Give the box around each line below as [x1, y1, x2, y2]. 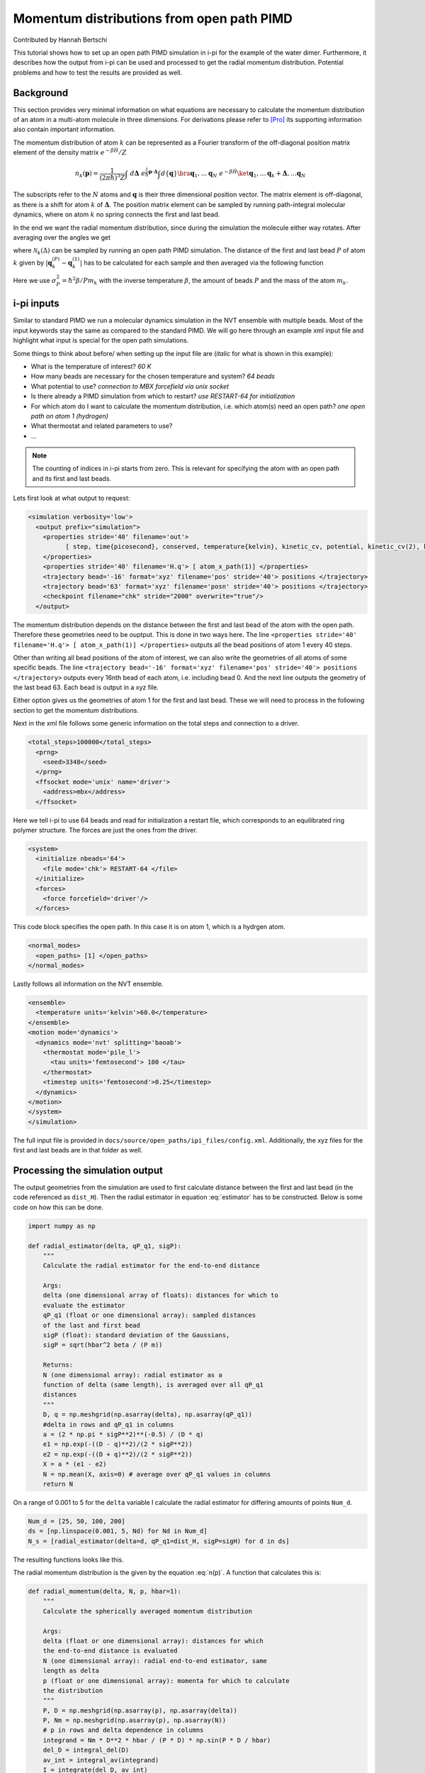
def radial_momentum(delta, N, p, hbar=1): [28, 1587, 182, 1596]
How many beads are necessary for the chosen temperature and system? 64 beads [30, 372, 276, 381]
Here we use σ [13, 277, 57, 285]
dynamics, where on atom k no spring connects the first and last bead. [13, 210, 220, 219]
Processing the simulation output [13, 1164, 163, 1177]
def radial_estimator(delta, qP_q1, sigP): [28, 1242, 182, 1250]
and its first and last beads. [32, 474, 112, 482]
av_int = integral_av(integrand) [42, 1756, 159, 1764]
